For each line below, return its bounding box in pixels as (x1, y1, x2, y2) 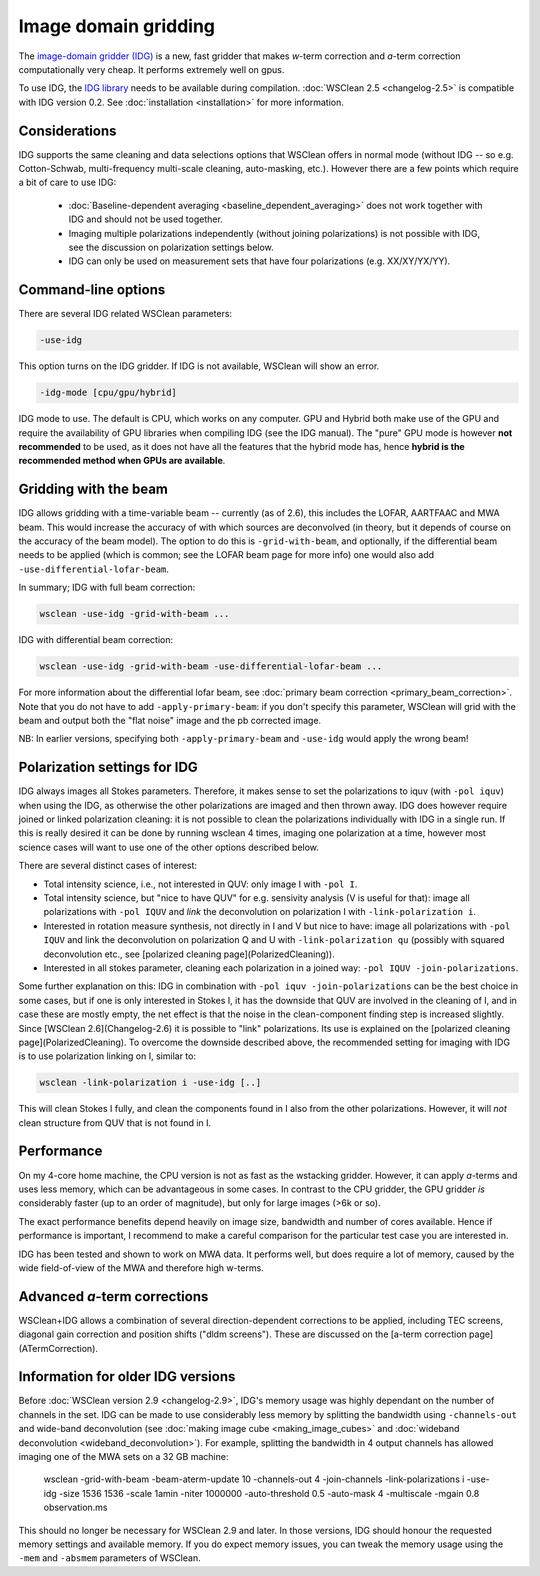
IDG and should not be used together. (68, 213, 224, 225)
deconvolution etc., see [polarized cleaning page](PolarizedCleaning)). (43, 948, 335, 960)
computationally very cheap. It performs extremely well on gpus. (18, 63, 285, 75)
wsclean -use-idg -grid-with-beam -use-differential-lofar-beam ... (39, 661, 383, 672)
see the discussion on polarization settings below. (68, 241, 274, 253)
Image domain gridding (18, 15, 215, 37)
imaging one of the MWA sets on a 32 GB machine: (18, 1451, 229, 1463)
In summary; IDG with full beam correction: (18, 581, 196, 594)
